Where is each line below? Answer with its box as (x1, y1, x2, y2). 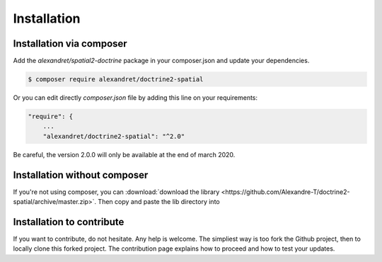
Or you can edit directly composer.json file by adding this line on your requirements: (13, 93, 258, 102)
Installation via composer (13, 38, 127, 50)
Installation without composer (13, 169, 149, 181)
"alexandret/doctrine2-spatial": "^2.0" (42, 132, 185, 140)
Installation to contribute (13, 216, 125, 228)
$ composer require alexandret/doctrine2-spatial (28, 75, 204, 84)
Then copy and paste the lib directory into (98, 198, 220, 206)
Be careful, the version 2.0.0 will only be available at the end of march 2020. (13, 150, 236, 159)
